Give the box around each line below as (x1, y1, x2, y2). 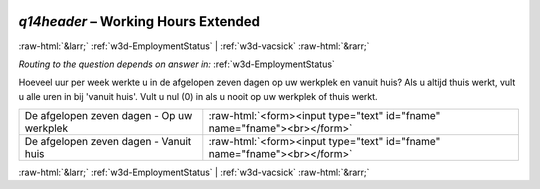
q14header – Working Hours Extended (18, 13, 260, 30)
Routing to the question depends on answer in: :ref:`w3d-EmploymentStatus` (18, 58, 335, 70)
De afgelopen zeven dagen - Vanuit (24, 135, 192, 149)
